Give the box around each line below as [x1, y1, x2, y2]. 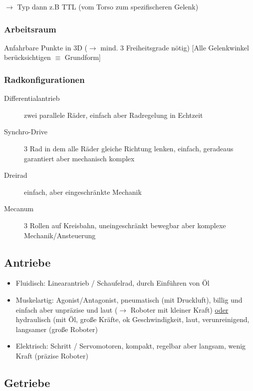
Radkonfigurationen [4, 73, 85, 85]
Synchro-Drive [4, 126, 48, 137]
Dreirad [4, 170, 27, 180]
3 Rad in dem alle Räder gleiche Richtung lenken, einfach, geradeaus [24, 143, 234, 153]
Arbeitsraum [4, 22, 56, 35]
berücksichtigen [4, 52, 51, 62]
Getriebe [4, 375, 50, 390]
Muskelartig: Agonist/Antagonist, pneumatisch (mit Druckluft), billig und [15, 294, 243, 305]
